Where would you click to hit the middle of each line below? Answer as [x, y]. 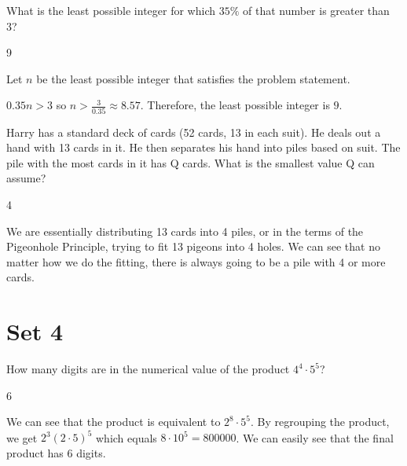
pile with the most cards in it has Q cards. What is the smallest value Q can [191, 162]
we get [22, 437]
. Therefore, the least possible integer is [235, 105]
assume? [26, 178]
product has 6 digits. [56, 453]
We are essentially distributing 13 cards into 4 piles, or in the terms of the [185, 231]
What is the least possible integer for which [111, 10]
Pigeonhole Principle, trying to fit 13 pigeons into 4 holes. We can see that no [193, 246]
